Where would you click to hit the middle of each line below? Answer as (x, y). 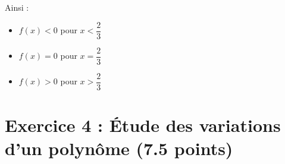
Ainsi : (17, 7)
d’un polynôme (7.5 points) (119, 148)
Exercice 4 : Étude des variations (143, 124)
